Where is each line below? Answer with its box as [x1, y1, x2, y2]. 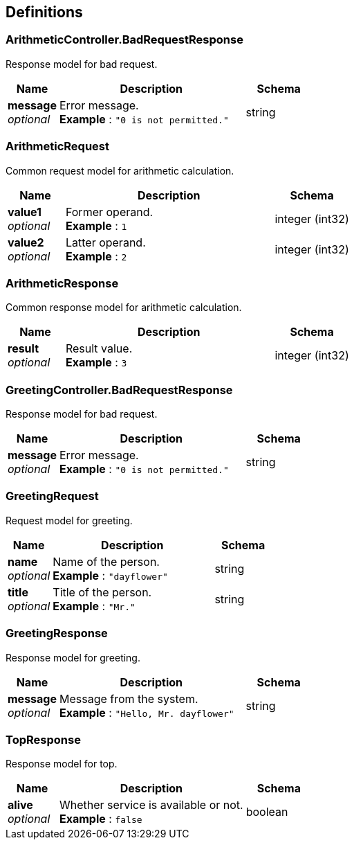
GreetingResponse [6, 626, 108, 641]
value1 [8, 204, 41, 219]
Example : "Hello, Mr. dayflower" [59, 705, 234, 720]
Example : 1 [65, 218, 127, 233]
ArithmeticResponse [6, 276, 119, 290]
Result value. [65, 341, 133, 356]
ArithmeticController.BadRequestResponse [6, 33, 243, 47]
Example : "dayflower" [53, 568, 168, 582]
